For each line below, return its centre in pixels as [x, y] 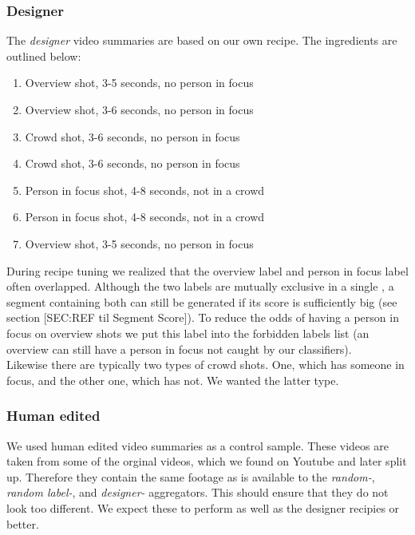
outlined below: [44, 55]
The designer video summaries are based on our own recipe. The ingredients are [202, 40]
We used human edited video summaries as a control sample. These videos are [198, 445]
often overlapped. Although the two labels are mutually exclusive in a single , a [200, 286]
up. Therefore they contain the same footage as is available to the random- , [191, 476]
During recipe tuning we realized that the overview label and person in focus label [207, 270]
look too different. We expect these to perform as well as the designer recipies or [203, 507]
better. [23, 523]
